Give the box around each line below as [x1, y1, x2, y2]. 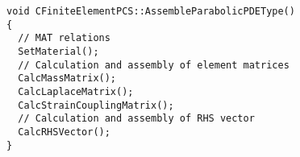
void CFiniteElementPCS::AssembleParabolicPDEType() [6, 6, 295, 17]
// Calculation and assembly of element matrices [18, 59, 290, 71]
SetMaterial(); [18, 45, 99, 57]
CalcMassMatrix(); [18, 72, 117, 85]
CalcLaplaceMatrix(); [18, 85, 134, 97]
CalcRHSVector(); [18, 126, 110, 138]
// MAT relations [18, 32, 110, 44]
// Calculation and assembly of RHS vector [18, 113, 255, 125]
